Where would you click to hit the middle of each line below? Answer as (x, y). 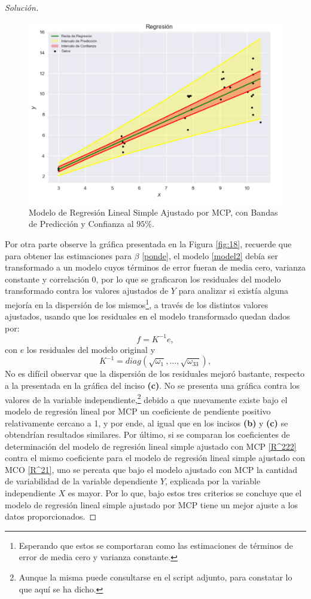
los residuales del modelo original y (91, 349)
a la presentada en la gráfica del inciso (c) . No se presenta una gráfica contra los (153, 385)
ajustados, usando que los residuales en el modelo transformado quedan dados (147, 316)
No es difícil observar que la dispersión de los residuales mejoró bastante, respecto (155, 374)
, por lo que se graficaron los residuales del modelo (188, 279)
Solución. (22, 7)
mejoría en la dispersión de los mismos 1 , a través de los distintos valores (137, 303)
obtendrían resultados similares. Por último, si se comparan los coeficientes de (147, 434)
